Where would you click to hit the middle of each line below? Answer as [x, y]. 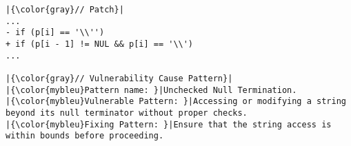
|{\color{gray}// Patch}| [65, 10]
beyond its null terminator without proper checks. [127, 113]
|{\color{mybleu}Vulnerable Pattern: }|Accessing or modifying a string [176, 102]
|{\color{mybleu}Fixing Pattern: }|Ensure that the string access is [169, 124]
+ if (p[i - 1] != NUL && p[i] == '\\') [100, 44]
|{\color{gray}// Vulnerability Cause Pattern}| [119, 78]
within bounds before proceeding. [85, 136]
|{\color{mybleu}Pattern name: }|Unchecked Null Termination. [151, 90]
